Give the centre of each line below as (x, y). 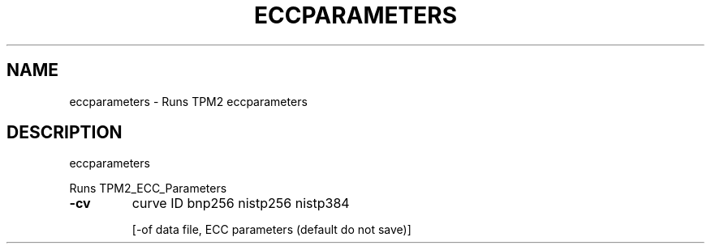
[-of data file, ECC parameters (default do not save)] (271, 230)
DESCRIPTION (65, 133)
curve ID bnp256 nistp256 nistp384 (241, 203)
